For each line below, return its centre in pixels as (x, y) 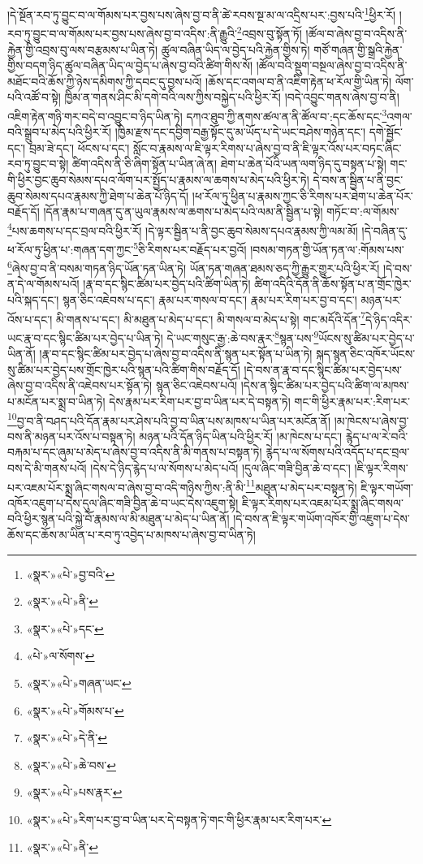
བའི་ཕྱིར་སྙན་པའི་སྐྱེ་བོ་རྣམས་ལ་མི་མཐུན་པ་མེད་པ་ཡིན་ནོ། (119, 518)
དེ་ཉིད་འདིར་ (389, 319)
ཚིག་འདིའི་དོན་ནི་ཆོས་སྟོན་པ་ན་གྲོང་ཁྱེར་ (333, 284)
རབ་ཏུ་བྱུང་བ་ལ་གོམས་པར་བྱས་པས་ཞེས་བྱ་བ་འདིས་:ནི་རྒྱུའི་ (122, 33)
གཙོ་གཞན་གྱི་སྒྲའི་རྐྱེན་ (358, 49)
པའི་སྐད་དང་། (33, 300)
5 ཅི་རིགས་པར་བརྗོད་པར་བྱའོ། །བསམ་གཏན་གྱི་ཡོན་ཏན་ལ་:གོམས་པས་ (269, 248)
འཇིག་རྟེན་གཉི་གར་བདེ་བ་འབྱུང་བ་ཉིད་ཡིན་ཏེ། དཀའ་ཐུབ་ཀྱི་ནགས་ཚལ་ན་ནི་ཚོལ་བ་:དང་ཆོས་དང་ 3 (197, 114)
